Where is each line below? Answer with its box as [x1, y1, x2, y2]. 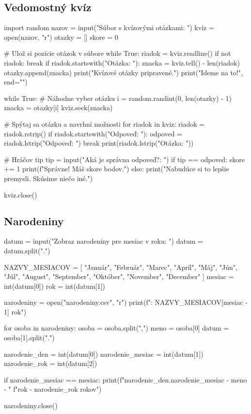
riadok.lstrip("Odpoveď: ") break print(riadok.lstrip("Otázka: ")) [4, 138, 194, 148]
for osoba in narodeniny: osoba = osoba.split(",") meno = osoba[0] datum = [4, 323, 229, 333]
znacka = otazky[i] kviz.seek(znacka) [4, 102, 113, 113]
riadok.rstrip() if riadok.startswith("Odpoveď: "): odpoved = [4, 128, 182, 138]
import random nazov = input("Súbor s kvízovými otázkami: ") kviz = [4, 22, 214, 33]
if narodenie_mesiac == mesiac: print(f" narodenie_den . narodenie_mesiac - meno [4, 374, 247, 384]
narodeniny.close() [4, 400, 58, 411]
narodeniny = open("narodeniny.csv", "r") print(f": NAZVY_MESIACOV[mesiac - [4, 297, 248, 307]
